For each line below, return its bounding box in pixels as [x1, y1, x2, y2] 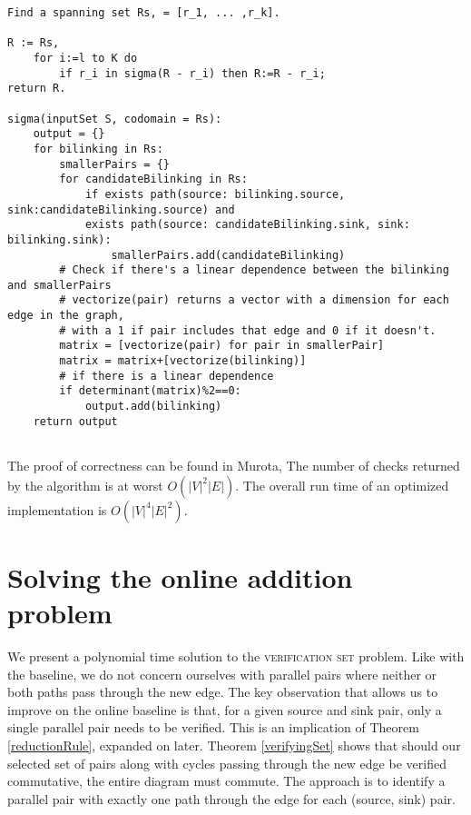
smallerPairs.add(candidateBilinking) [111, 248, 346, 262]
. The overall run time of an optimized [235, 475, 449, 494]
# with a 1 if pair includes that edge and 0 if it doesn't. [59, 323, 437, 337]
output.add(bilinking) [84, 400, 222, 413]
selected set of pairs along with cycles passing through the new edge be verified [7, 753, 446, 772]
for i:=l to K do [33, 51, 138, 65]
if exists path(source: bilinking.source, [84, 187, 346, 201]
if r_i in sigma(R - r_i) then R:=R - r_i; [59, 66, 326, 80]
